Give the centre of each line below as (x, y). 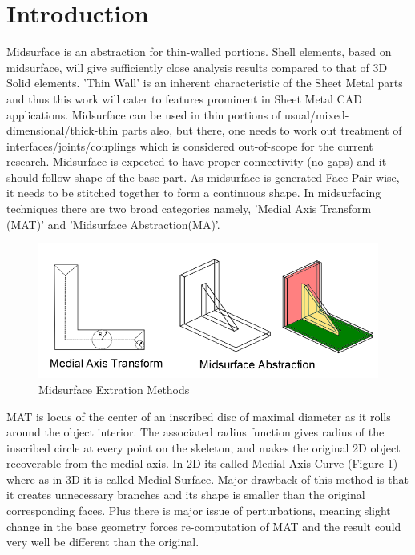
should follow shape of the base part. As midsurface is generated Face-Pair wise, (203, 177)
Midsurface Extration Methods (114, 389)
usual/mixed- (316, 114)
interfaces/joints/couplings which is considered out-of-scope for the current (190, 145)
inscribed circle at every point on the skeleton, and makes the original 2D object (203, 447)
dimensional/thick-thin (62, 130)
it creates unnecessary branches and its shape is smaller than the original (186, 495)
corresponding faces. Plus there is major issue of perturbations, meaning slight (199, 511)
